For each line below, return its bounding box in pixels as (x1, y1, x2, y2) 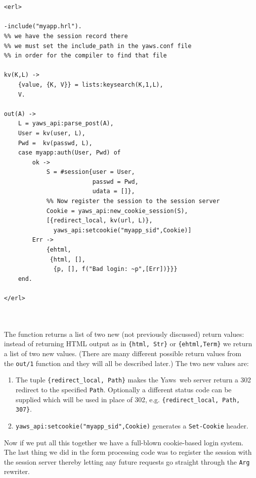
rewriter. (4, 466, 30, 477)
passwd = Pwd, (92, 178, 139, 185)
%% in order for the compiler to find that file (4, 52, 167, 59)
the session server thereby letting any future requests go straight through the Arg (4, 456, 250, 467)
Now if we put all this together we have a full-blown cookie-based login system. (4, 437, 244, 447)
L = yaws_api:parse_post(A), (18, 120, 114, 127)
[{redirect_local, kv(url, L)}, (46, 217, 153, 224)
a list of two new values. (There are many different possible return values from (4, 348, 242, 359)
